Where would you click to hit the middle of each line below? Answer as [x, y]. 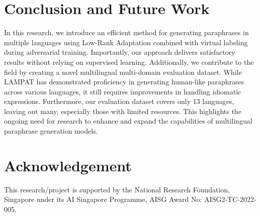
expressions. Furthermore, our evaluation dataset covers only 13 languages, [119, 101]
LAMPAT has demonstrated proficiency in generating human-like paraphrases [124, 82]
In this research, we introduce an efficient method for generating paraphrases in [126, 32]
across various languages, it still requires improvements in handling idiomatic [123, 91]
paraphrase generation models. [51, 131]
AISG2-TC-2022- [230, 199]
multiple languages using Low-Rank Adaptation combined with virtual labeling [126, 42]
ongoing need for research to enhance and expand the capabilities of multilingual [128, 121]
